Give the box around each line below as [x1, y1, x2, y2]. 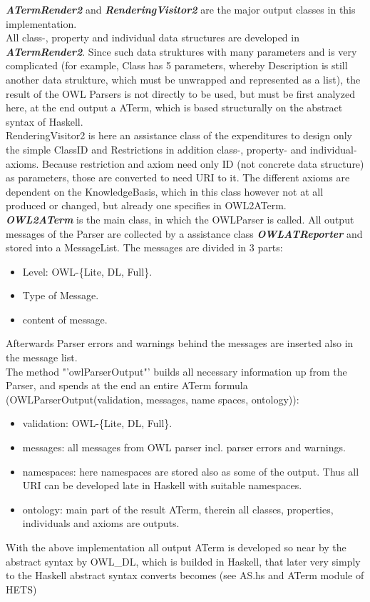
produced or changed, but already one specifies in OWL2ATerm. [6, 198, 287, 213]
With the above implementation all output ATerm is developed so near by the [6, 540, 346, 554]
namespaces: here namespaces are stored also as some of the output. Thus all [22, 463, 359, 478]
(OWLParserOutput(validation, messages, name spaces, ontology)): [6, 391, 299, 406]
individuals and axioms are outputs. [22, 516, 180, 531]
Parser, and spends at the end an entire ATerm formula [6, 378, 248, 393]
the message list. [6, 350, 78, 365]
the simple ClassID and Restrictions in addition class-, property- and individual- [6, 141, 357, 156]
